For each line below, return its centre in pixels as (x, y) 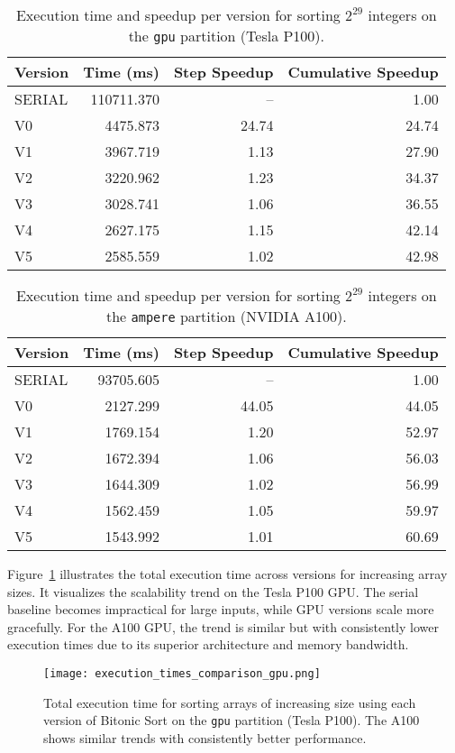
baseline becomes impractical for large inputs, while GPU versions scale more (221, 609)
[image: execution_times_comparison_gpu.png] (182, 673)
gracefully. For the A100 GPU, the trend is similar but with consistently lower (223, 626)
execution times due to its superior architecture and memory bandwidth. (208, 644)
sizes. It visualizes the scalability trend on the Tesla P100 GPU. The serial (213, 591)
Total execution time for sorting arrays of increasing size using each (230, 702)
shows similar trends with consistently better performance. (205, 737)
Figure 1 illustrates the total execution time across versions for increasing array (227, 574)
